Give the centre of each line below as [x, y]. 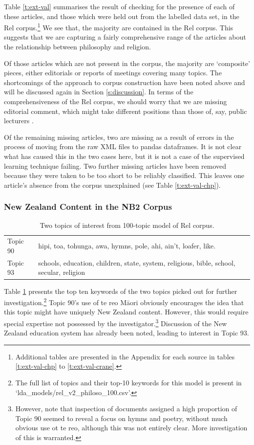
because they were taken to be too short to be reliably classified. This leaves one [124, 175]
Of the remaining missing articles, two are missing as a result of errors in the [119, 137]
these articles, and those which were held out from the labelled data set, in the [122, 16]
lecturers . [19, 121]
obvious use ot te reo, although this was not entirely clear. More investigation [131, 428]
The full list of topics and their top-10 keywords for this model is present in [128, 382]
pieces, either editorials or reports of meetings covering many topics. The [113, 73]
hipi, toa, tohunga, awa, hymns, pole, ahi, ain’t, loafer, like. [127, 246]
